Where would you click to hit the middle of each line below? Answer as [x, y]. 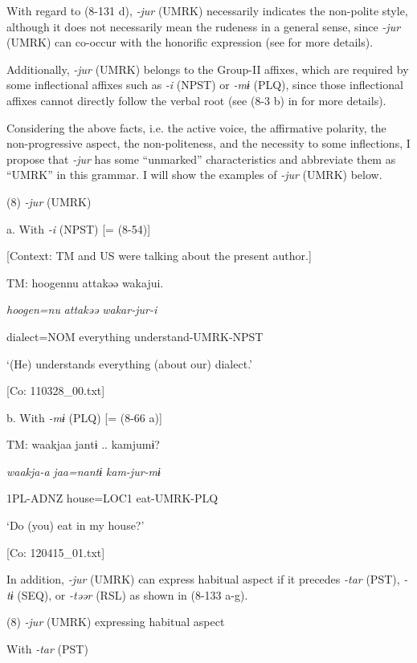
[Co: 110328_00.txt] [56, 390]
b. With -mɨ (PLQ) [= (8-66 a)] [84, 417]
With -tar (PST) [47, 649]
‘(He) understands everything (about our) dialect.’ [129, 363]
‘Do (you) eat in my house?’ [76, 525]
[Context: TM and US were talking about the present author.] [159, 256]
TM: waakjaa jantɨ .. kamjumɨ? [83, 444]
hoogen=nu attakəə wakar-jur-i [82, 309]
